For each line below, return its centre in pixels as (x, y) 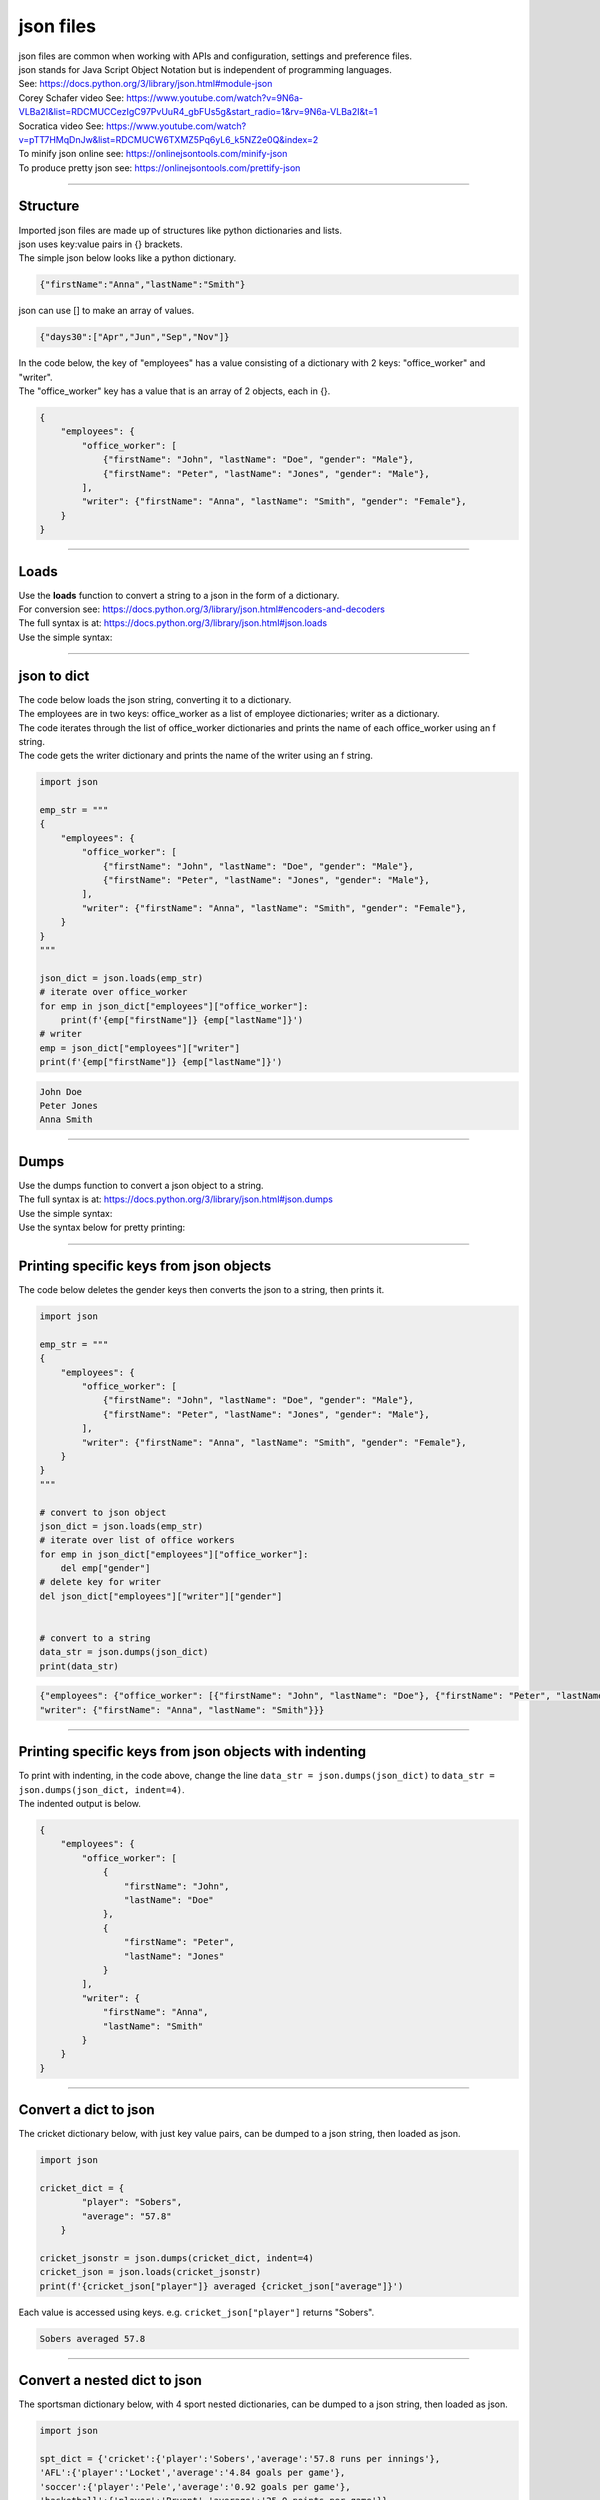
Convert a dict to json (86, 2110)
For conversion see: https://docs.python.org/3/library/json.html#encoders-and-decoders (201, 609)
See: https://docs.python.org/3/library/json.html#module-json (145, 84)
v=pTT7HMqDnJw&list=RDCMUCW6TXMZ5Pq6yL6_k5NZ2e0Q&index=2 (168, 139)
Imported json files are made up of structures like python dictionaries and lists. (180, 230)
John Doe (61, 1091)
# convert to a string (95, 1638)
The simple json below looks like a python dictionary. (127, 258)
